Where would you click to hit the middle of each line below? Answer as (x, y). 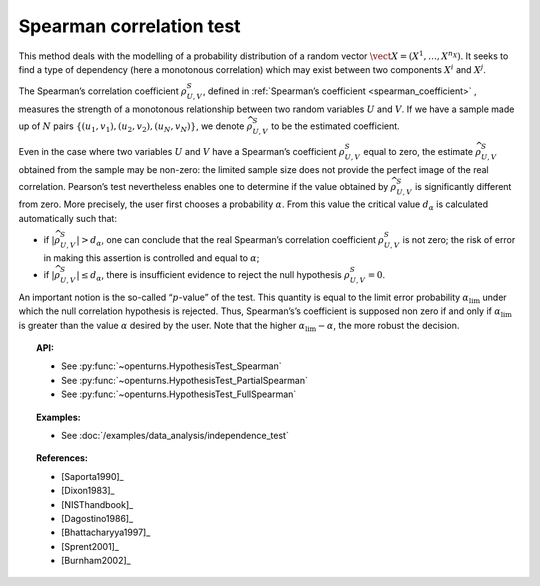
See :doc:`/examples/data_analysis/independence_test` (175, 435)
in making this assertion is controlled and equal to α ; (151, 257)
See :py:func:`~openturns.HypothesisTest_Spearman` (171, 366)
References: (62, 458)
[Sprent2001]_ (90, 546)
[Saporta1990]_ (92, 476)
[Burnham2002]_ (96, 561)
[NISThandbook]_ (97, 504)
